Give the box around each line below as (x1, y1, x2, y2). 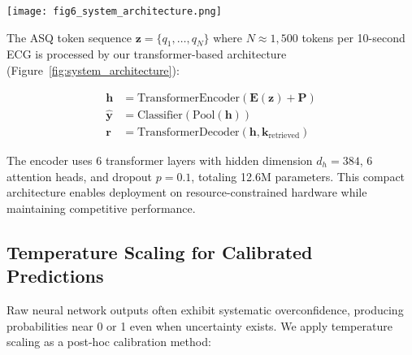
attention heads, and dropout (7, 167, 153, 184)
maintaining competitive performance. (7, 199, 196, 216)
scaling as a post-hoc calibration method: (7, 333, 211, 350)
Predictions (7, 263, 104, 288)
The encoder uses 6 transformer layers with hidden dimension (7, 151, 313, 168)
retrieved (268, 132, 300, 141)
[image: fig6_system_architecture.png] (7, 6, 222, 17)
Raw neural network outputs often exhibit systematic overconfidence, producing (7, 301, 404, 318)
